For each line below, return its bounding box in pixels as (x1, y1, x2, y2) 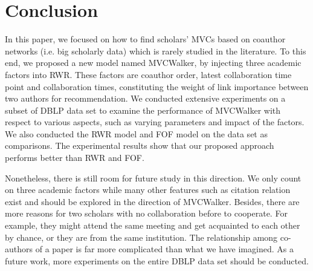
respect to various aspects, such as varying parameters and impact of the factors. (5, 116, 305, 128)
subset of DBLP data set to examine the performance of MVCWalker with (5, 103, 281, 116)
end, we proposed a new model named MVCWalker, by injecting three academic (5, 56, 302, 69)
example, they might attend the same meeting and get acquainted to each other (5, 219, 300, 232)
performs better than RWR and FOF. (5, 151, 144, 164)
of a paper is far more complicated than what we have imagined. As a (35, 243, 294, 255)
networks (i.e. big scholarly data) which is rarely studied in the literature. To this (5, 44, 306, 57)
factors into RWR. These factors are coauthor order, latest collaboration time (5, 68, 292, 80)
